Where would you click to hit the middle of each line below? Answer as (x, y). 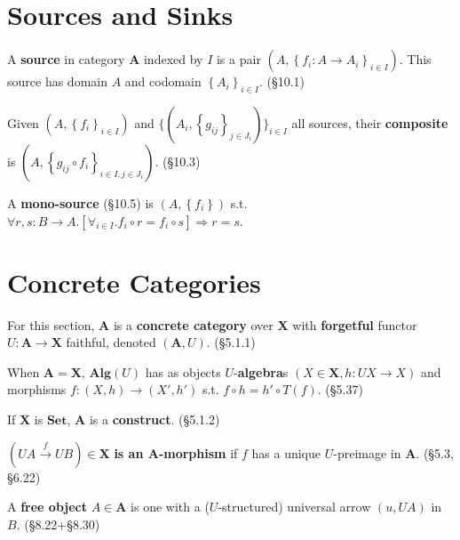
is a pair (238, 59)
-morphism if (198, 452)
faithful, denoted (111, 342)
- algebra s (261, 371)
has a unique (286, 452)
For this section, (51, 324)
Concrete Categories (134, 282)
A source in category (66, 59)
